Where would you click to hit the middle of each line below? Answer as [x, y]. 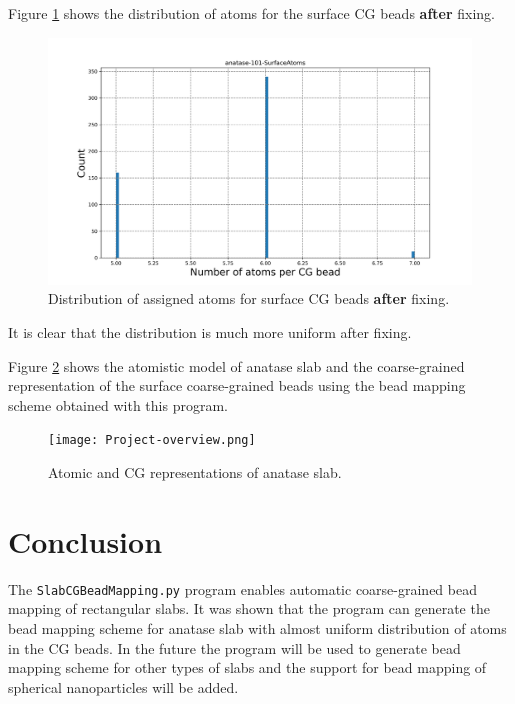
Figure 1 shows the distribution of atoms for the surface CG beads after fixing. [251, 13]
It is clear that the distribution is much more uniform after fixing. [210, 331]
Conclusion [85, 540]
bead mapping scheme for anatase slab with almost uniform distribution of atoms [257, 627]
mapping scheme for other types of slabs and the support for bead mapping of [247, 667]
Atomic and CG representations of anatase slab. [195, 472]
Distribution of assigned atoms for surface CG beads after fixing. [249, 298]
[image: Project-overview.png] [152, 440]
